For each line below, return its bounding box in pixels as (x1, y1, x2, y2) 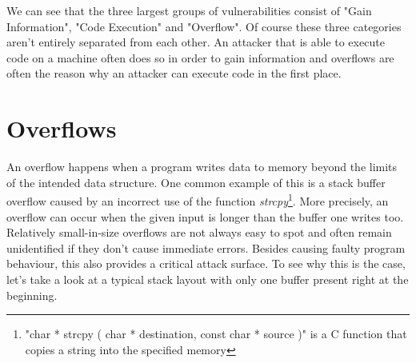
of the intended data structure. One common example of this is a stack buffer (6, 174, 386, 190)
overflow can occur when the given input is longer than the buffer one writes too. (6, 208, 404, 225)
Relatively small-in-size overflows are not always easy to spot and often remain (6, 224, 392, 241)
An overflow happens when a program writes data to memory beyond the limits (6, 158, 398, 175)
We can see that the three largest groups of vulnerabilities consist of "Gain (6, 2, 372, 18)
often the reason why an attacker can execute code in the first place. (6, 65, 342, 82)
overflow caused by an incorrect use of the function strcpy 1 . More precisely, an (6, 190, 389, 209)
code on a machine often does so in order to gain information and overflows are (6, 49, 394, 66)
